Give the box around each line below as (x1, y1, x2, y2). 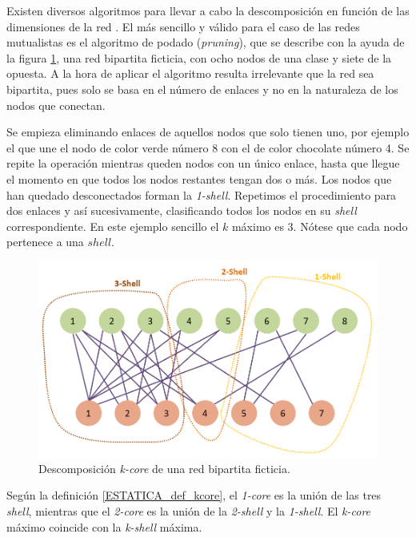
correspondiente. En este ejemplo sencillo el (6, 217, 219, 234)
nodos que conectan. (6, 96, 106, 113)
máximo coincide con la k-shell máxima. (6, 518, 202, 535)
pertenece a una (6, 233, 84, 250)
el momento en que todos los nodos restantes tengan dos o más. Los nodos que (6, 170, 392, 187)
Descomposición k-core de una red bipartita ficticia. (38, 459, 290, 476)
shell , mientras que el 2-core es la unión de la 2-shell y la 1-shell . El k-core (6, 503, 371, 520)
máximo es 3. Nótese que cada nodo (231, 217, 408, 234)
